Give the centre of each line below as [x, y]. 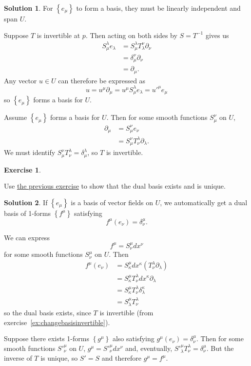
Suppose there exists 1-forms [47, 338]
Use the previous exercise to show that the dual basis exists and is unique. [115, 186]
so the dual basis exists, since [48, 312]
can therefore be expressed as [102, 80]
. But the [220, 348]
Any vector [20, 80]
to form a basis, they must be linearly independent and [158, 8]
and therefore [122, 358]
